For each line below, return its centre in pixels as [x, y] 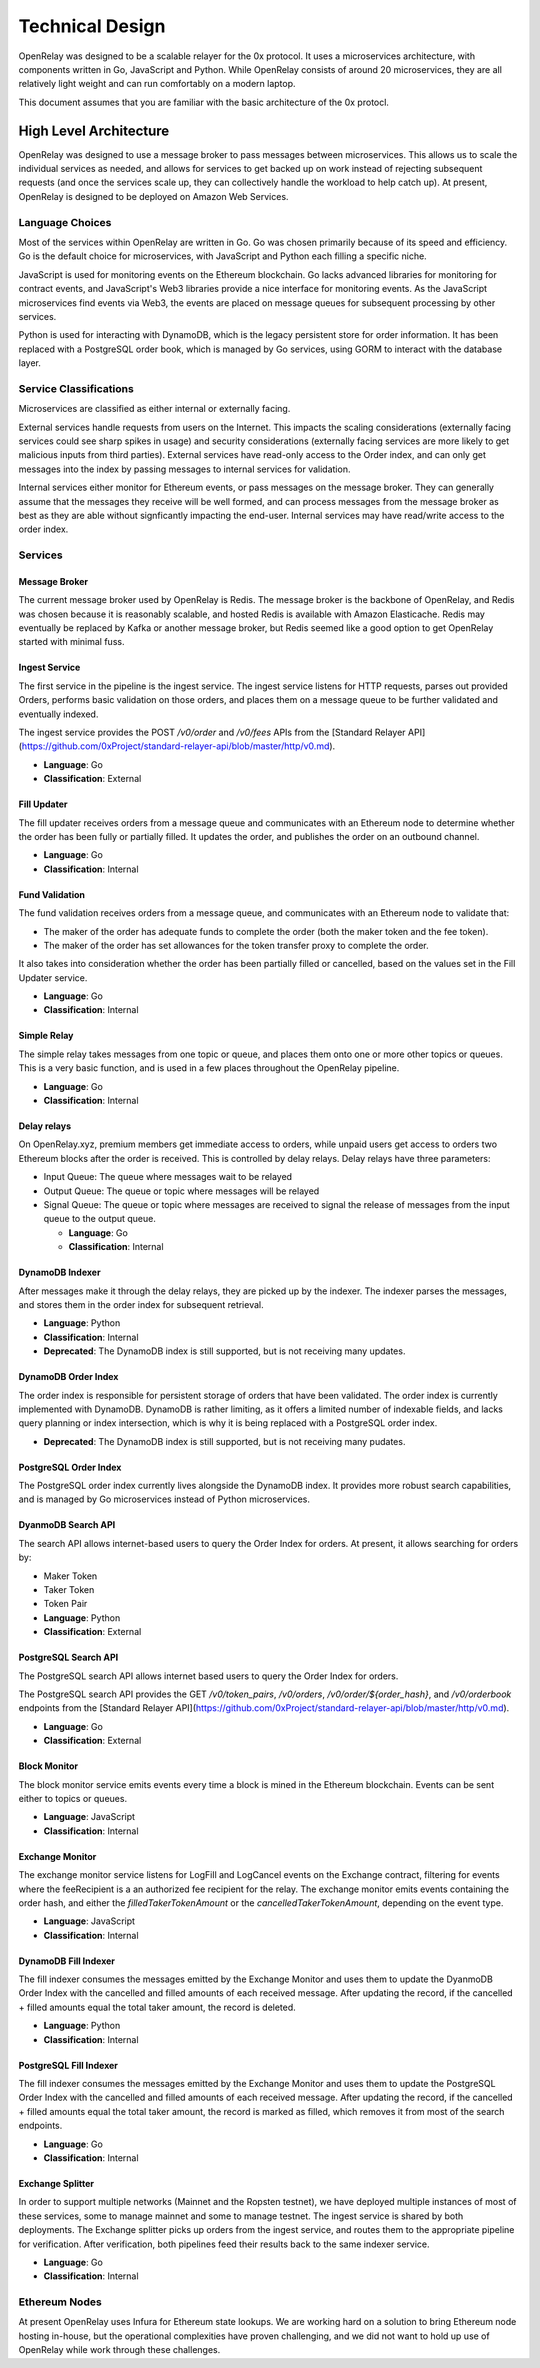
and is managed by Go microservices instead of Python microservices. [164, 1499]
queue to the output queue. [100, 1219]
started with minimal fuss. [71, 642]
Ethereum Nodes [60, 2302]
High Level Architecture [94, 130]
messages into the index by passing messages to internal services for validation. [184, 469]
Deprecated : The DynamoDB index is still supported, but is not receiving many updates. [224, 1351]
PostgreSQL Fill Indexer [68, 2065]
